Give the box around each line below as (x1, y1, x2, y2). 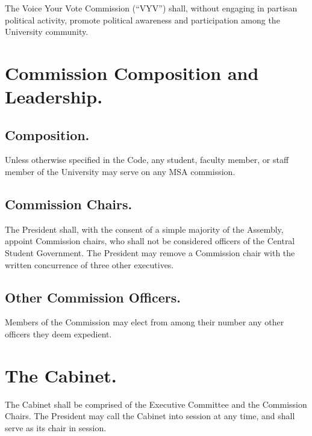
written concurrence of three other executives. (5, 258, 174, 271)
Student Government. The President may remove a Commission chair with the (5, 247, 295, 259)
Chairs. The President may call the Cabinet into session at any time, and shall (5, 410, 295, 422)
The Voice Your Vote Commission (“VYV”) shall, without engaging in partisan (5, 1, 298, 14)
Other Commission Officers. (5, 287, 181, 306)
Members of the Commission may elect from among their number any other (5, 316, 284, 328)
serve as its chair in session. (5, 421, 107, 434)
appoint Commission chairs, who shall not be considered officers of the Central (5, 235, 295, 247)
